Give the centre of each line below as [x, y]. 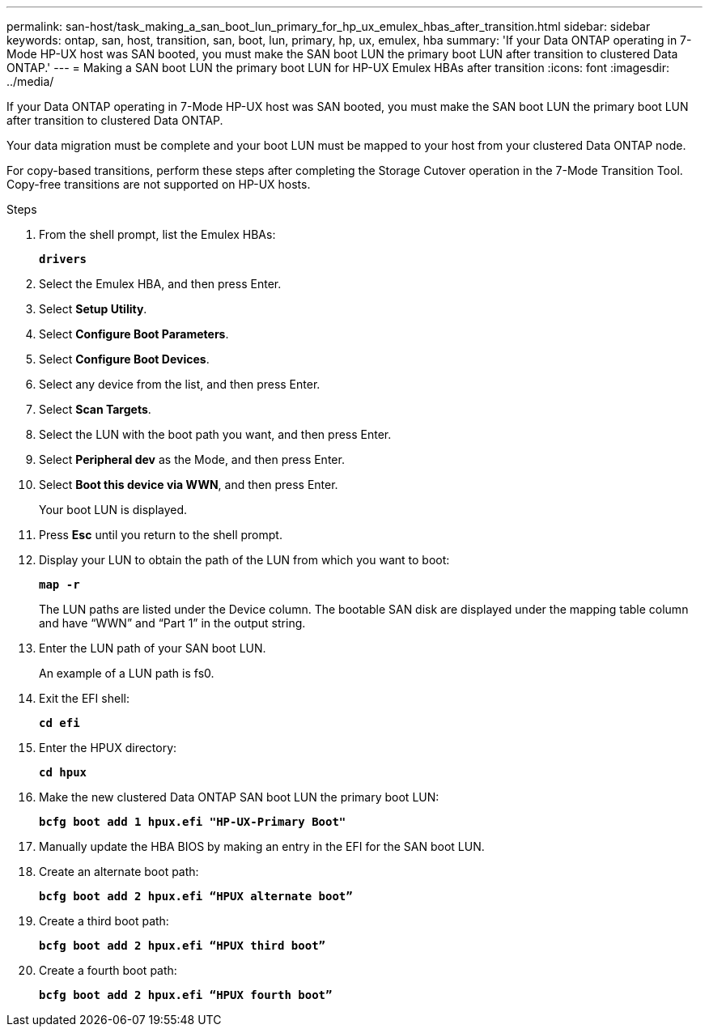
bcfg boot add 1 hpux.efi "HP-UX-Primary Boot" [193, 822]
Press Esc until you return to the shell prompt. [161, 535]
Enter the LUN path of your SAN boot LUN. [153, 648]
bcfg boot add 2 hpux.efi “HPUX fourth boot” [186, 995]
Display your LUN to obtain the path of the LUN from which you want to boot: [244, 560]
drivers [63, 259]
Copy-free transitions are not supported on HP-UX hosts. [159, 184]
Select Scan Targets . [95, 409]
